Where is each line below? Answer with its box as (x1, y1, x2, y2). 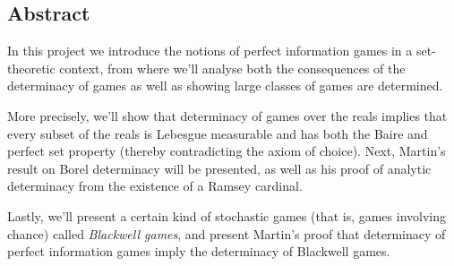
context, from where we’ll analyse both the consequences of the (59, 58, 406, 77)
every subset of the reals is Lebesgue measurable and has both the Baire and (7, 124, 428, 142)
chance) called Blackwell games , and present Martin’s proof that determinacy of (7, 224, 446, 243)
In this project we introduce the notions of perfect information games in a (7, 41, 413, 60)
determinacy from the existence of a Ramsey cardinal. (7, 176, 303, 195)
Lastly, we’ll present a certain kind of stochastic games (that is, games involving (7, 206, 446, 225)
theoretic (7, 58, 56, 77)
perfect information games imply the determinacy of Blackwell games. (7, 242, 390, 261)
